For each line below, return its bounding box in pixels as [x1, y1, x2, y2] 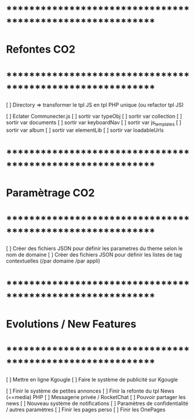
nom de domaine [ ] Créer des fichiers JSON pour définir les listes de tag [6, 251, 182, 258]
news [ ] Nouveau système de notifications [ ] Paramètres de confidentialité [6, 400, 189, 407]
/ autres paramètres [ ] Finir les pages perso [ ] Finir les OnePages [6, 406, 166, 413]
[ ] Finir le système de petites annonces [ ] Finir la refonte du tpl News [6, 387, 175, 394]
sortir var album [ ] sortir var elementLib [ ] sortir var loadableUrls [6, 127, 164, 134]
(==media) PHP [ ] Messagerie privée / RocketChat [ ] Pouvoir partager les [6, 393, 186, 400]
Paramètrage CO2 [6, 186, 95, 200]
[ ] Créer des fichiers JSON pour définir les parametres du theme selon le [6, 245, 183, 252]
